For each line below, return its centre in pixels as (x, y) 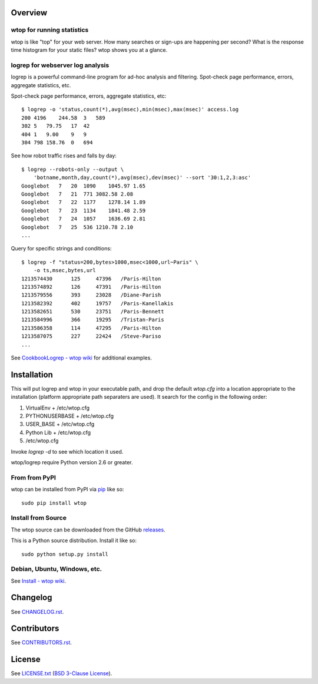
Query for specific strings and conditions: (61, 249)
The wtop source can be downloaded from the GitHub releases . (88, 530)
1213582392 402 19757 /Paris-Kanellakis (97, 303)
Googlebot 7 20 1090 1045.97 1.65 (84, 186)
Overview (29, 13)
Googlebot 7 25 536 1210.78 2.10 (77, 227)
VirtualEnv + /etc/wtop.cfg (58, 408)
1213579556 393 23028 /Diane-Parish (91, 295)
